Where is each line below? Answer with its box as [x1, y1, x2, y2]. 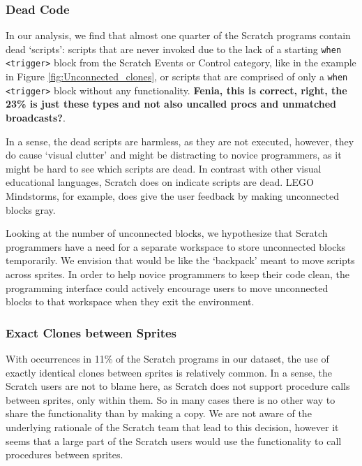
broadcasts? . [6, 110, 66, 125]
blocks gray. [6, 202, 56, 217]
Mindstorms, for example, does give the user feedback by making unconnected [6, 189, 339, 203]
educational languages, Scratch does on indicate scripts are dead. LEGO [6, 175, 314, 189]
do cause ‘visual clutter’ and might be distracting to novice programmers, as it [6, 147, 342, 162]
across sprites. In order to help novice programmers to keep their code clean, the [6, 266, 349, 281]
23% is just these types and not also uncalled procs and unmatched [6, 96, 337, 111]
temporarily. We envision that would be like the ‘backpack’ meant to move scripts [6, 253, 355, 268]
